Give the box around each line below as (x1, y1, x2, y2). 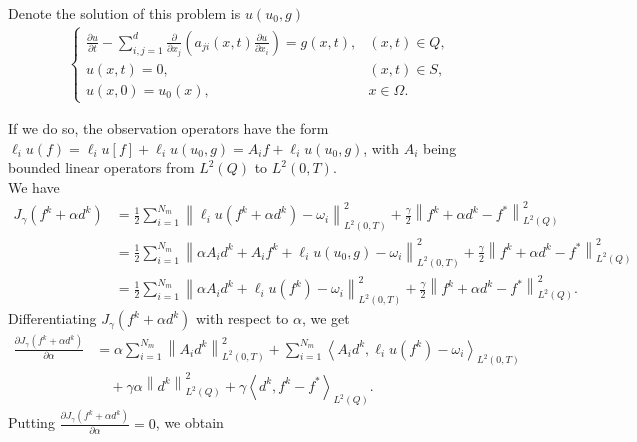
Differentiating (8, 308, 97, 329)
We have (8, 176, 60, 197)
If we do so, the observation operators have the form (8, 118, 329, 139)
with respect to (195, 308, 289, 329)
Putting (8, 412, 55, 433)
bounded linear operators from (8, 157, 195, 178)
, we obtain (155, 412, 224, 433)
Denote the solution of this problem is (8, 3, 241, 23)
